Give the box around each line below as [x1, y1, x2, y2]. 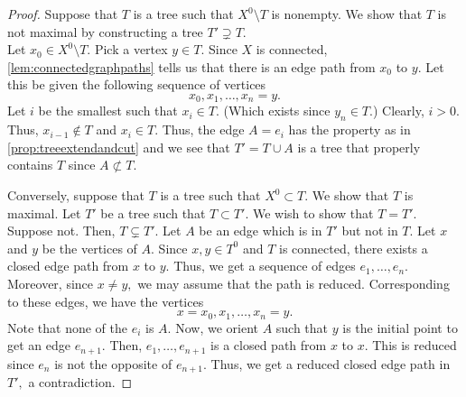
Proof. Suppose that [7, 5, 118, 23]
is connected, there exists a [279, 238, 428, 257]
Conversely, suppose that [7, 186, 144, 204]
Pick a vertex [94, 40, 168, 59]
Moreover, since [7, 273, 94, 292]
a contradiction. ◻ [28, 373, 133, 392]
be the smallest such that [38, 101, 178, 120]
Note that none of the [7, 318, 127, 337]
